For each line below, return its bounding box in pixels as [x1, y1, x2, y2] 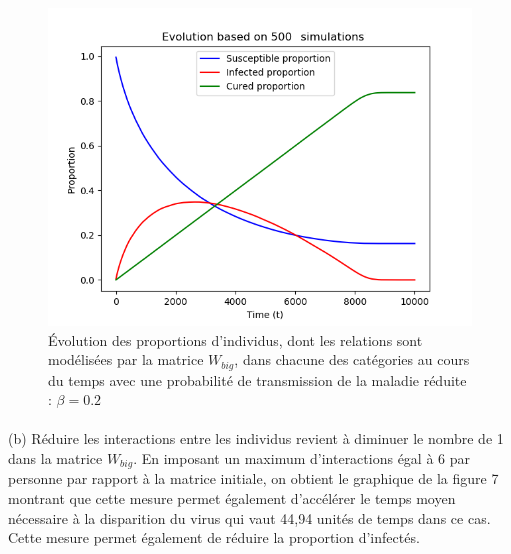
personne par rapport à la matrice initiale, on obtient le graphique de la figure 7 [8, 468, 499, 489]
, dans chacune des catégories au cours [234, 349, 470, 370]
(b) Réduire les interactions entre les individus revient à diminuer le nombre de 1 [8, 428, 504, 449]
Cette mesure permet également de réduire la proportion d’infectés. [8, 527, 420, 548]
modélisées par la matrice [48, 349, 204, 370]
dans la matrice [8, 448, 103, 469]
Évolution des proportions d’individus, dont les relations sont [48, 329, 423, 350]
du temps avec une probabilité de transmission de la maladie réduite [48, 369, 467, 390]
